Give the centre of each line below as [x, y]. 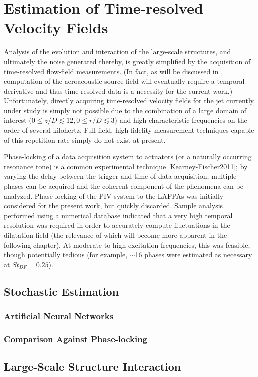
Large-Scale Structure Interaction [93, 367]
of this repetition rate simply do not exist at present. [85, 140]
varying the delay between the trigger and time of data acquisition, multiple [120, 176]
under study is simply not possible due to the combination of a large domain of [125, 110]
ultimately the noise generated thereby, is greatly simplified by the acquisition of [127, 61]
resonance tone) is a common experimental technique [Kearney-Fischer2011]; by [126, 166]
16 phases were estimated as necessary [193, 255]
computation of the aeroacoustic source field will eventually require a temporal [124, 81]
